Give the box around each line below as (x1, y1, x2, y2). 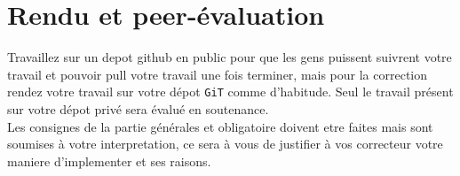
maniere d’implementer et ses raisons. (7, 151, 211, 170)
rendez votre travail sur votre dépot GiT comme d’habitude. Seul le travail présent (7, 82, 454, 101)
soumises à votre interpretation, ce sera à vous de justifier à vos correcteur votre (7, 134, 443, 153)
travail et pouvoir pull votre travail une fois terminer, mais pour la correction (7, 65, 428, 83)
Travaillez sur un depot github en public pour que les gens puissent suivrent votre (7, 48, 452, 66)
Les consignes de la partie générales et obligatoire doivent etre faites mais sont (7, 117, 433, 135)
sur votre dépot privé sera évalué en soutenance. (7, 99, 269, 118)
